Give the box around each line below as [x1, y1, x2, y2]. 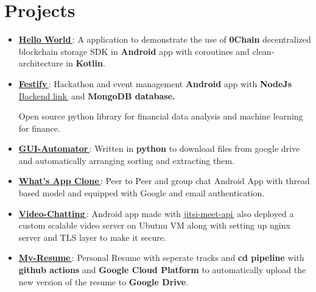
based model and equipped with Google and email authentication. [18, 187, 265, 199]
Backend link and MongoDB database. [18, 89, 175, 102]
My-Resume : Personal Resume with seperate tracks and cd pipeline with [18, 251, 304, 264]
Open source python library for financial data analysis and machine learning [18, 110, 303, 123]
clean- [252, 45, 275, 57]
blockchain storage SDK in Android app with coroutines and [18, 45, 250, 57]
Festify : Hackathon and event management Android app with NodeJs [18, 77, 292, 90]
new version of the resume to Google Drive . [18, 275, 189, 288]
